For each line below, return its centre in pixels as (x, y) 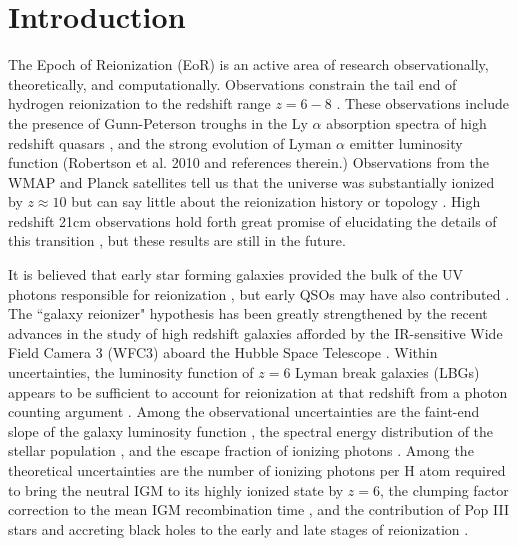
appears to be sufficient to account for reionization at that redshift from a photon (258, 391)
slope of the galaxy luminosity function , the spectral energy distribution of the (251, 430)
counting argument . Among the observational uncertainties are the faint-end (244, 411)
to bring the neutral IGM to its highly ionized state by (176, 489)
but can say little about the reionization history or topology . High (276, 201)
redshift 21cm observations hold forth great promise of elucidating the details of (252, 220)
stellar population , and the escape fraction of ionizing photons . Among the (241, 450)
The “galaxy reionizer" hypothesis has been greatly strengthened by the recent (248, 313)
